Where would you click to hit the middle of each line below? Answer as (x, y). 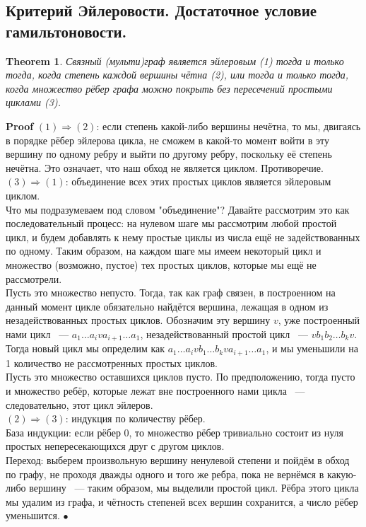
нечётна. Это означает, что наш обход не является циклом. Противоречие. (165, 167)
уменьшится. (33, 515)
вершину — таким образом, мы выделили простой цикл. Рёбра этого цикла (194, 488)
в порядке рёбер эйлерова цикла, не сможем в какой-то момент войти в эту (167, 140)
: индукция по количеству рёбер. (135, 418)
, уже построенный (319, 320)
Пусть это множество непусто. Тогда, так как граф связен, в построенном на (171, 293)
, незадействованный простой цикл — (224, 334)
